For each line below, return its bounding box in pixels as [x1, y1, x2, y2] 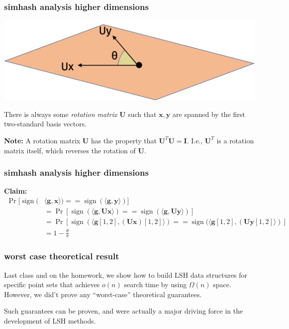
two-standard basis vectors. [4, 118, 87, 129]
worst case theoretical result [4, 250, 119, 262]
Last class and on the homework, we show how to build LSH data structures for [4, 269, 248, 280]
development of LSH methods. [4, 316, 96, 326]
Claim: [4, 186, 27, 196]
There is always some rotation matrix [4, 109, 117, 119]
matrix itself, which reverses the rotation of [4, 145, 136, 155]
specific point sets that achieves [4, 279, 100, 290]
